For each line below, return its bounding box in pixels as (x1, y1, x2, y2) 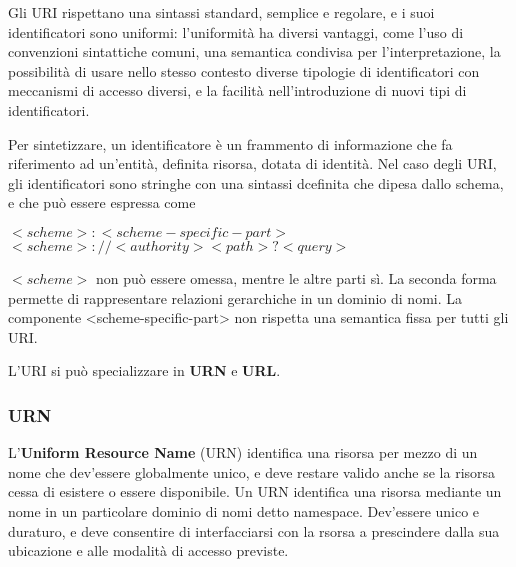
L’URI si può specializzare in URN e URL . (8, 360, 281, 381)
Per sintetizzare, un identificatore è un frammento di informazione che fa (8, 133, 453, 154)
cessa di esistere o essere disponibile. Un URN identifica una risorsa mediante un (8, 481, 502, 502)
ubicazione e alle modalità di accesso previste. (8, 540, 289, 561)
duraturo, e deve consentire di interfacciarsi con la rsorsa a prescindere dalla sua (8, 520, 500, 541)
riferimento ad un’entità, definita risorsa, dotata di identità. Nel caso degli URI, (8, 153, 497, 174)
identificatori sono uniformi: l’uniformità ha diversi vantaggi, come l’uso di (8, 21, 464, 42)
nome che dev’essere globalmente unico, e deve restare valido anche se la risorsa (8, 461, 496, 482)
